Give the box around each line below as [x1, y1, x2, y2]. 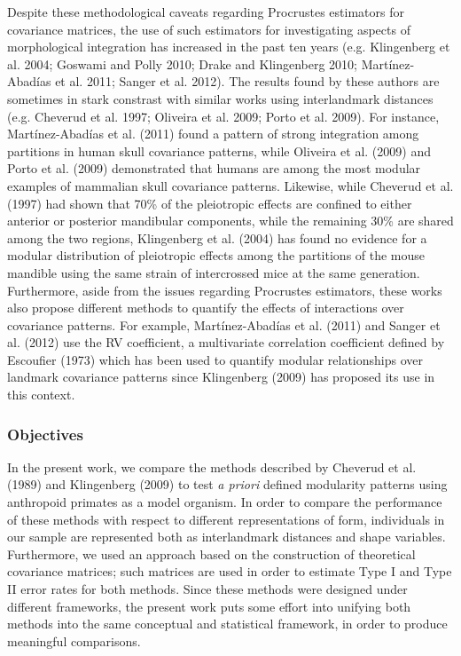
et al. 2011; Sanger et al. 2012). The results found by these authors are [55, 72, 440, 91]
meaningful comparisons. [7, 631, 141, 650]
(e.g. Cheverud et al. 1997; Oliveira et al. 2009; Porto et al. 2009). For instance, [7, 107, 440, 125]
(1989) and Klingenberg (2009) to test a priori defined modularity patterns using [7, 475, 448, 494]
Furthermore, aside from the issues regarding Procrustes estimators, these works [7, 281, 442, 299]
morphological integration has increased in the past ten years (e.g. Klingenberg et [7, 37, 450, 56]
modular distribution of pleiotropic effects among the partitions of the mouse [7, 246, 426, 265]
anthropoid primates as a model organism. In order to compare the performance [7, 493, 442, 511]
